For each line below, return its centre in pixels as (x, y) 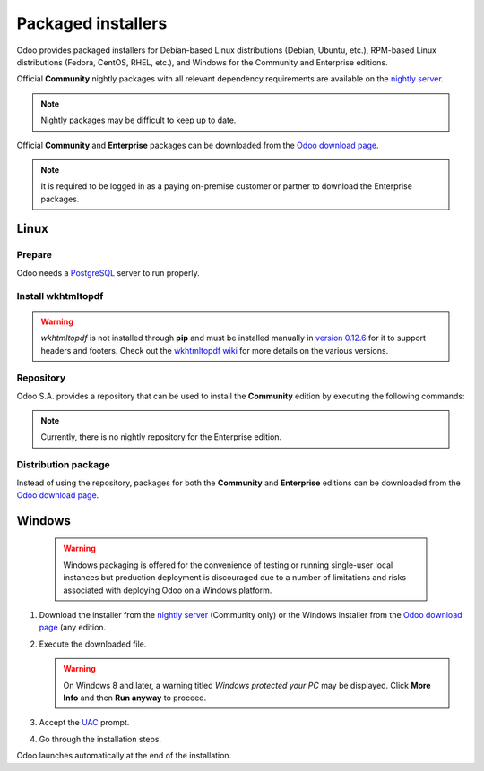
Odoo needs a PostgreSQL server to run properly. (108, 272)
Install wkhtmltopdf (60, 296)
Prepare (35, 255)
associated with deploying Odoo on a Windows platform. (168, 590)
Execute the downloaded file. (93, 644)
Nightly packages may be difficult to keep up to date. (138, 120)
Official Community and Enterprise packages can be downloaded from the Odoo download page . (198, 145)
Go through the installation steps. (100, 739)
